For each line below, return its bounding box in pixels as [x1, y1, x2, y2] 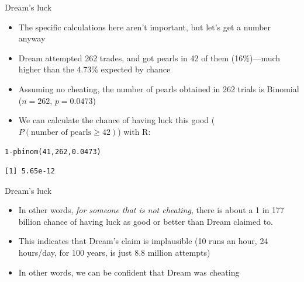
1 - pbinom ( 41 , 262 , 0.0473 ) [5, 148, 101, 156]
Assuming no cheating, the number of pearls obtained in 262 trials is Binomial [18, 82, 299, 95]
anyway [18, 32, 46, 44]
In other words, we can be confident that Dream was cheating [18, 266, 240, 278]
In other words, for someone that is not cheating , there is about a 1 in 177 [18, 204, 285, 216]
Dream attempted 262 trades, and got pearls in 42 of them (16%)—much [18, 51, 281, 64]
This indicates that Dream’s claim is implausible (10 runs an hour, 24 [18, 235, 268, 247]
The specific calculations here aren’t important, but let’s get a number [18, 20, 271, 33]
